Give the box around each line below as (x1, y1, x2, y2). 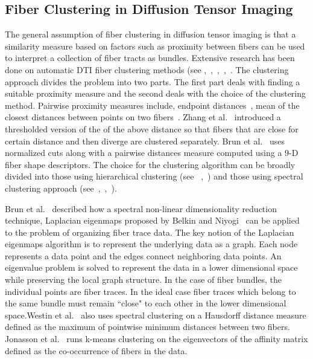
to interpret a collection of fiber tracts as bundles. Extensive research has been (5, 51, 295, 64)
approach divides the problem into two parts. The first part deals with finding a (5, 75, 300, 88)
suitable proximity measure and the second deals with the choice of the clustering (5, 87, 306, 100)
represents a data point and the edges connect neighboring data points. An (5, 249, 282, 262)
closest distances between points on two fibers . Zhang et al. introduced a (5, 111, 281, 123)
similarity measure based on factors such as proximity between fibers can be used (5, 39, 305, 52)
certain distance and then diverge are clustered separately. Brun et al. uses (5, 134, 285, 147)
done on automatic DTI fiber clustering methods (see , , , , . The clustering (5, 63, 289, 76)
